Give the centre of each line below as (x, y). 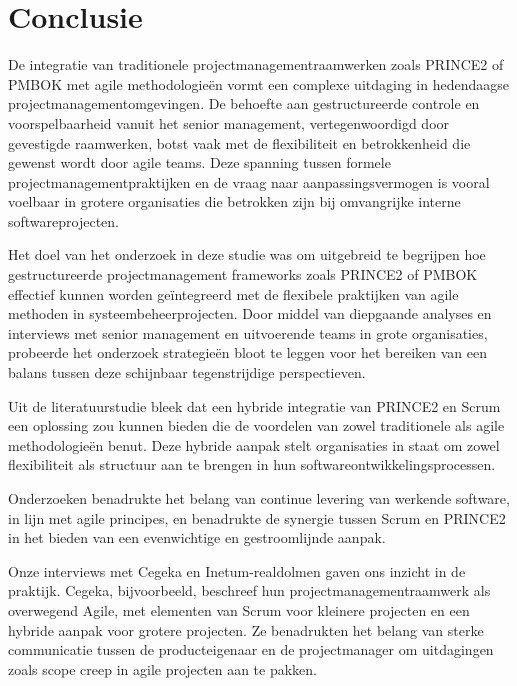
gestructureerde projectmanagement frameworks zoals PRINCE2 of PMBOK (243, 274)
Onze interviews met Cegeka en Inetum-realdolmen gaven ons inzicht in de (237, 570)
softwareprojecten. (63, 220)
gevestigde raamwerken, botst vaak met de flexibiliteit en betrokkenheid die (239, 142)
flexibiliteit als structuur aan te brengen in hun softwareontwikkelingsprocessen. (252, 464)
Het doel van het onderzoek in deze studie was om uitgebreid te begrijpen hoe (247, 254)
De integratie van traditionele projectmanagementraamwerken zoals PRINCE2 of (256, 64)
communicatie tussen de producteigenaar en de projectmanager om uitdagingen (251, 649)
